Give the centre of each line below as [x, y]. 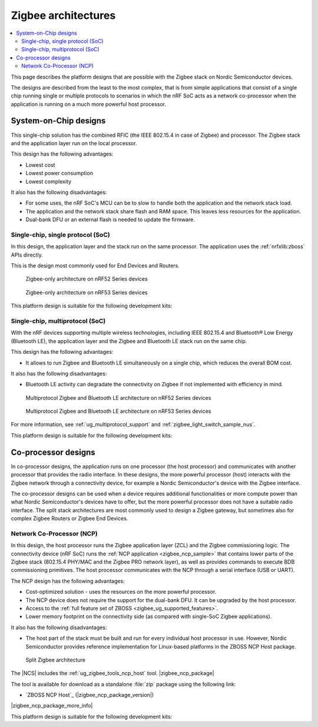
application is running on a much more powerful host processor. [89, 104]
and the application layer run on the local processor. [74, 143]
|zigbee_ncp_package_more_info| [52, 706]
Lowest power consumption [59, 173]
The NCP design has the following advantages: [68, 581]
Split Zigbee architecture [55, 660]
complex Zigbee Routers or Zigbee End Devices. [69, 518]
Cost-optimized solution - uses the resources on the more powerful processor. [121, 592]
